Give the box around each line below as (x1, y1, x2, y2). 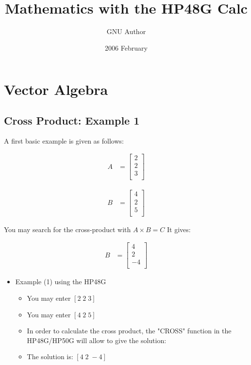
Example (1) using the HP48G (15, 276, 106, 287)
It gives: (167, 224, 191, 234)
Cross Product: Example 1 (4, 112, 140, 128)
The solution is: (27, 351, 73, 362)
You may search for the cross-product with (4, 224, 131, 234)
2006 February (105, 42, 148, 53)
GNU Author (106, 26, 146, 36)
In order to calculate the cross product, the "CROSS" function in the (27, 326, 232, 336)
